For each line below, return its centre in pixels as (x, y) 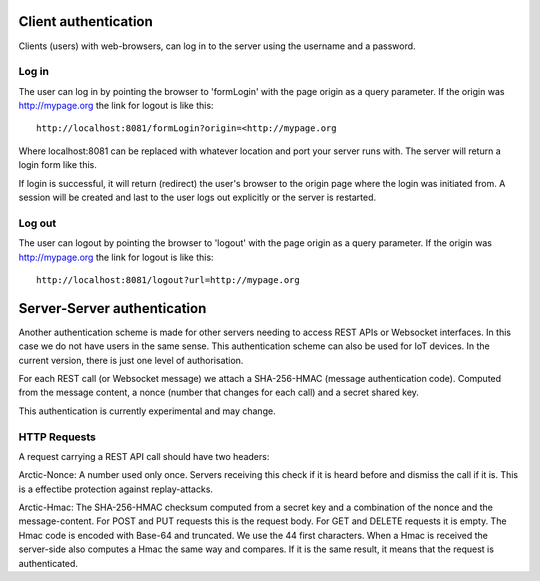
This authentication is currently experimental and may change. (147, 411)
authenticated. (48, 563)
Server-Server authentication (112, 308)
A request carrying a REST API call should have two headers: (144, 456)
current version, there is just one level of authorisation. (131, 360)
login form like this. (57, 165)
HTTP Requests (57, 437)
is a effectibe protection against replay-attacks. (116, 489)
